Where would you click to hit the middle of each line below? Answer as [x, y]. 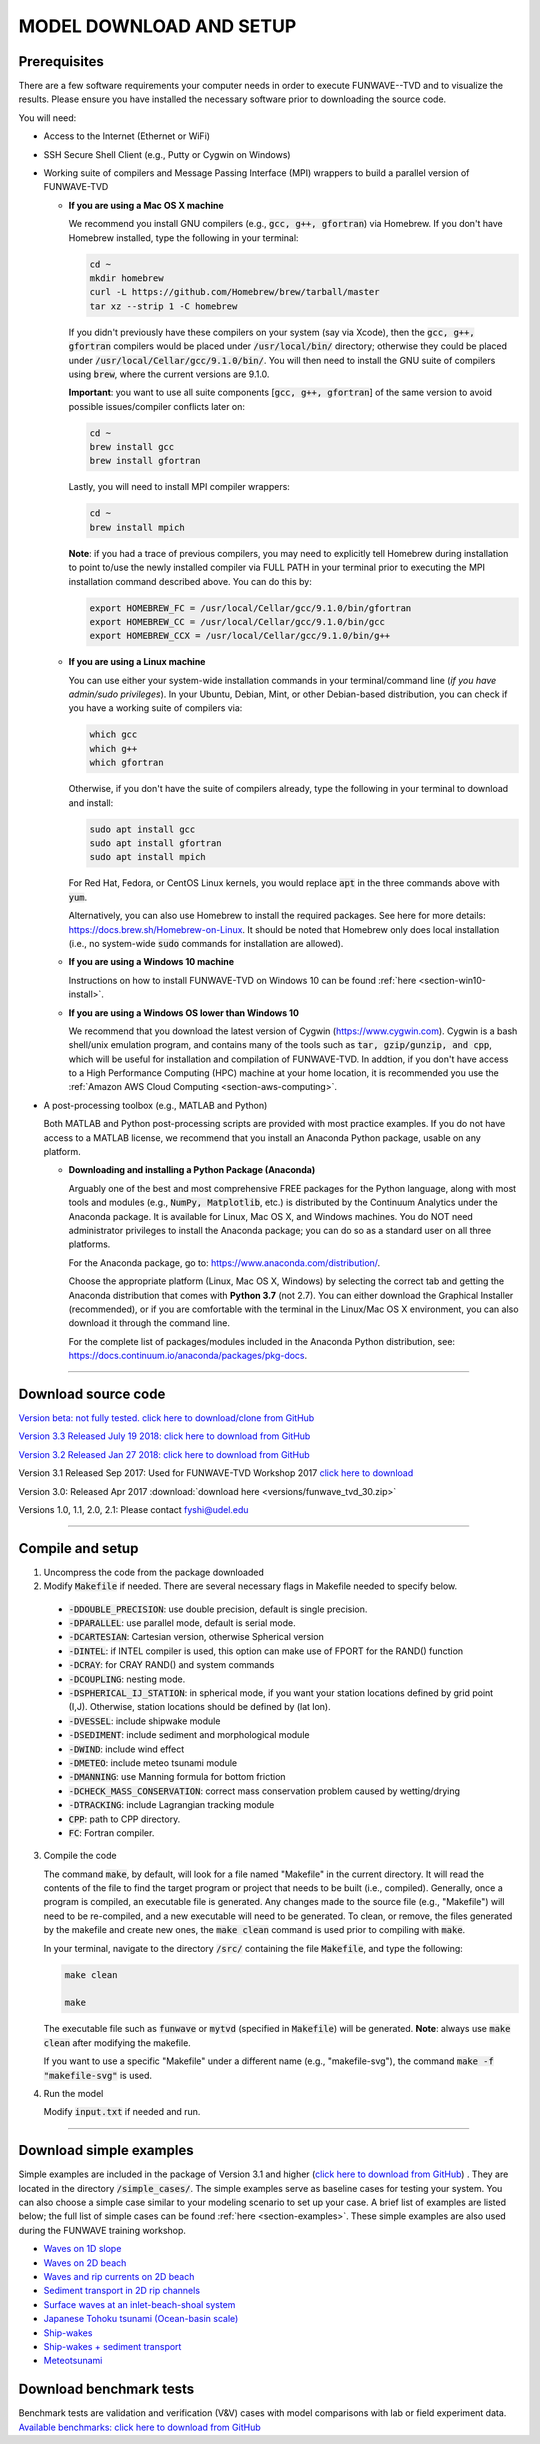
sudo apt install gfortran [155, 843]
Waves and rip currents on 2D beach [119, 2276]
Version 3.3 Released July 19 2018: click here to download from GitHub [164, 1436]
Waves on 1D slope [82, 2249]
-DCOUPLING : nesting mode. [127, 1679]
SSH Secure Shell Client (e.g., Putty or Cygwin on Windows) [167, 154]
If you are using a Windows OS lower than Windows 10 [184, 1012]
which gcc [113, 734]
